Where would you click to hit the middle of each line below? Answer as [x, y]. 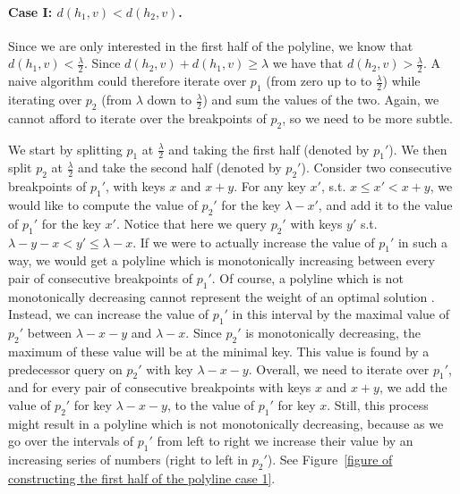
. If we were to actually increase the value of [254, 242]
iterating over [45, 100]
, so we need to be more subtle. [367, 117]
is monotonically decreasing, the [333, 333]
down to [169, 100]
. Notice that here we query [191, 223]
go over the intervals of [71, 441]
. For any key [270, 186]
